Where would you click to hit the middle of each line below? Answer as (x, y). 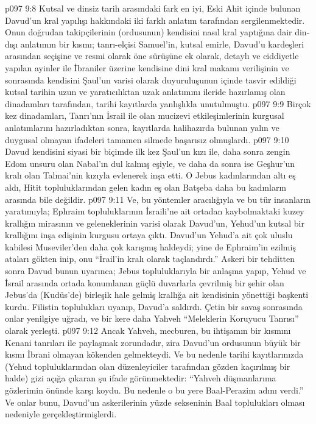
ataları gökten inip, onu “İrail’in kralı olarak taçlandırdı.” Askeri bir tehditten (150, 259)
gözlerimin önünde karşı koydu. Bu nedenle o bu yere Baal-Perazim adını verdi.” (154, 390)
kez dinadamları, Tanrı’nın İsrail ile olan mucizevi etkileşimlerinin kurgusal (145, 115)
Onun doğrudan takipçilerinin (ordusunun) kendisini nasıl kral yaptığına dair (149, 32)
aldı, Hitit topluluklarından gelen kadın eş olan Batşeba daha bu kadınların (146, 187)
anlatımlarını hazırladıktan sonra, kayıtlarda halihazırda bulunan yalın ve (142, 127)
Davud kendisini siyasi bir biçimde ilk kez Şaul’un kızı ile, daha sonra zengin (148, 151)
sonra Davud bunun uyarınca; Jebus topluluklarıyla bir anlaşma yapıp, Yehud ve (156, 271)
